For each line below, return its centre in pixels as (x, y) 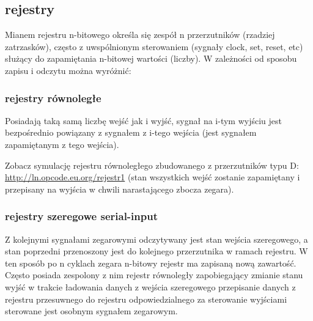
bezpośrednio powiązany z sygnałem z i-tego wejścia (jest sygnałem (131, 132)
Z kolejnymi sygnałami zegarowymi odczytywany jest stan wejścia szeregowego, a (156, 239)
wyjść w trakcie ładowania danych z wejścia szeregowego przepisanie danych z (150, 286)
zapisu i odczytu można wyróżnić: (68, 70)
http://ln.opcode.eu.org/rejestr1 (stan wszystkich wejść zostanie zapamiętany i (153, 177)
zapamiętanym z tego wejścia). (62, 144)
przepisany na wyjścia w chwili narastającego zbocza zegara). (120, 189)
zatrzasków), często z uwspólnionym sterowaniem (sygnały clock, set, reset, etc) (154, 46)
